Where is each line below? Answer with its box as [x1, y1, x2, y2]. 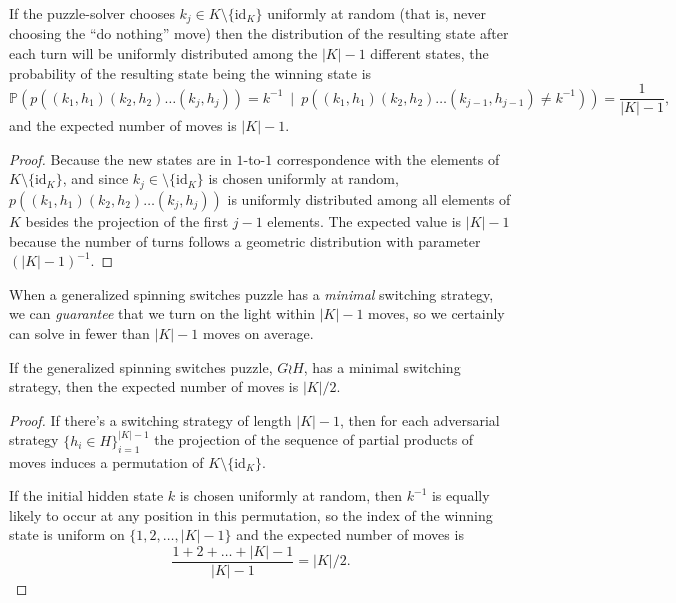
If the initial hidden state [9, 485, 164, 506]
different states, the [370, 43, 489, 64]
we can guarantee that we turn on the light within [9, 303, 315, 324]
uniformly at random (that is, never [267, 3, 486, 23]
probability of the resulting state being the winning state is [9, 62, 372, 83]
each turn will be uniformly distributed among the [9, 43, 318, 64]
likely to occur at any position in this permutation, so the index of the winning [9, 504, 493, 525]
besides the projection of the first [25, 210, 229, 231]
